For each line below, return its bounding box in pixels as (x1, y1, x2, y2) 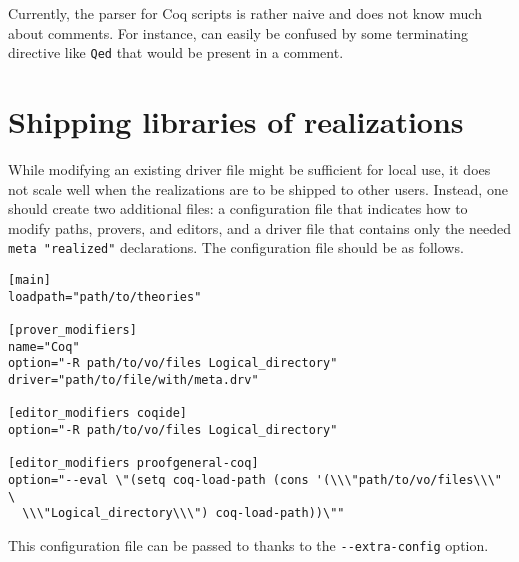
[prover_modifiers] (8, 322, 137, 337)
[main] (8, 273, 51, 287)
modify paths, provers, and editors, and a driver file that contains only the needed (8, 217, 511, 238)
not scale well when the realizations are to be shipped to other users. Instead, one (8, 178, 508, 199)
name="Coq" (8, 339, 80, 354)
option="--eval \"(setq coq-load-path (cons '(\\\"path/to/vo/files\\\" (8, 472, 502, 487)
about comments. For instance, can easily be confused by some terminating (8, 22, 468, 43)
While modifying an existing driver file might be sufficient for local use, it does (8, 158, 491, 179)
